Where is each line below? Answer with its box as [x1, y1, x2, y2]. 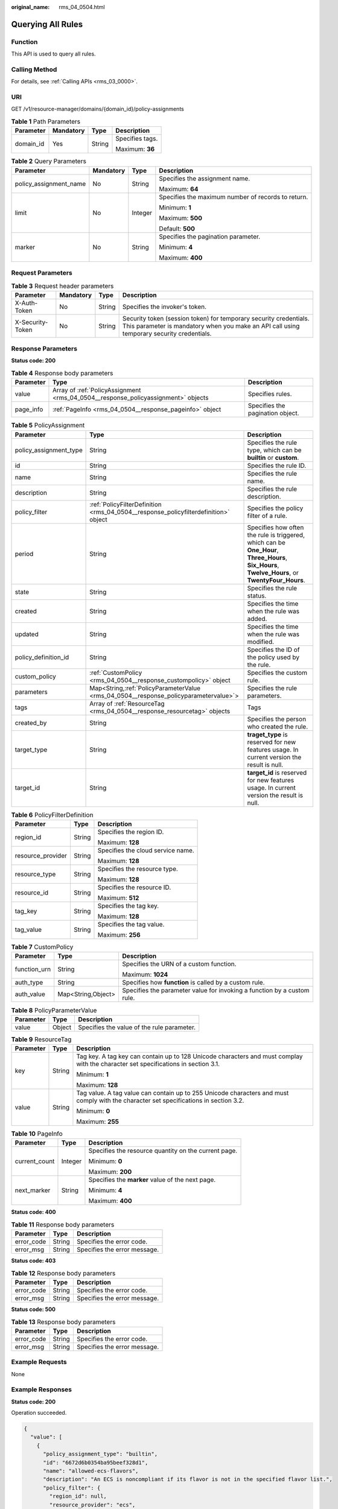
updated [14, 630, 39, 638]
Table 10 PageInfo [11, 1129, 63, 1138]
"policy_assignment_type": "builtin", [43, 1450, 158, 1458]
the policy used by [247, 652, 300, 661]
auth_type [14, 978, 43, 987]
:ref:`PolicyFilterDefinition [89, 500, 162, 508]
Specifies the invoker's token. [122, 302, 207, 311]
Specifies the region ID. [97, 828, 164, 836]
